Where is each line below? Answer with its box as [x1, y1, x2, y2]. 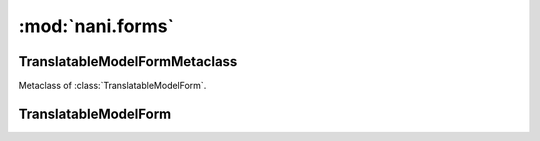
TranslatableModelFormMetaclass [18, 53, 238, 70]
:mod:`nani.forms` [18, 15, 175, 37]
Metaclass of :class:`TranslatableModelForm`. [18, 80, 207, 92]
